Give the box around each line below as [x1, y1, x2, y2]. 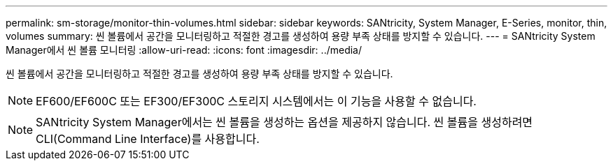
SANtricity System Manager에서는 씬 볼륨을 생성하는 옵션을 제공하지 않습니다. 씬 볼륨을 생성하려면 [36, 115, 533, 129]
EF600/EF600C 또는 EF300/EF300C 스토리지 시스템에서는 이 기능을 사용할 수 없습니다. [36, 94, 477, 108]
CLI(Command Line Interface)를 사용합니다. [36, 132, 260, 146]
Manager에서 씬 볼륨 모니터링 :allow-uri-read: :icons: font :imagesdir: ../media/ [6, 44, 362, 56]
